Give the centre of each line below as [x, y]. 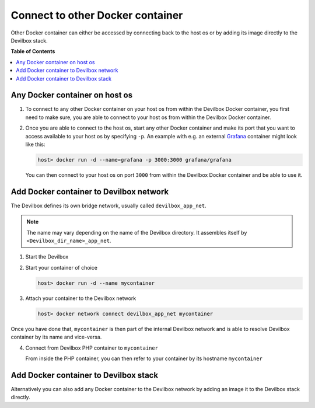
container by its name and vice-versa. [56, 337]
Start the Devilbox [47, 257]
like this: [35, 144]
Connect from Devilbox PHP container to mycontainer [92, 348]
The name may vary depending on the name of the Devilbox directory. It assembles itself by [137, 232]
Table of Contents [33, 51]
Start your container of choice [61, 267]
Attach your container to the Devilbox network [81, 298]
